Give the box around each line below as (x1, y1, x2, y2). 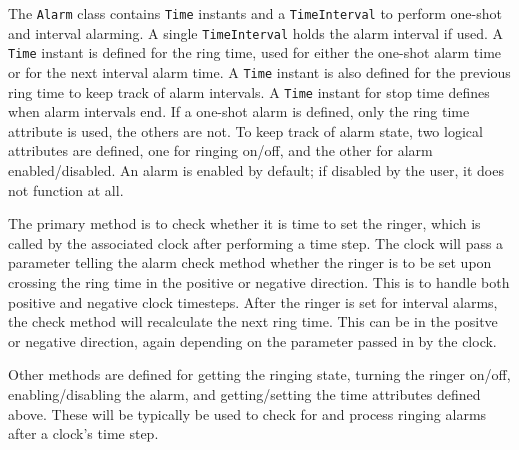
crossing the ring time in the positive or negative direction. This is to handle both (8, 272, 510, 293)
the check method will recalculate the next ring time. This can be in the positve (8, 311, 498, 332)
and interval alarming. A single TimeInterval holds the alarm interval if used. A (8, 22, 504, 43)
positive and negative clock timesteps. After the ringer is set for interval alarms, (8, 291, 498, 312)
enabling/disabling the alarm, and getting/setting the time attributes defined (8, 384, 481, 404)
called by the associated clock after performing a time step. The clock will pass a (8, 232, 504, 253)
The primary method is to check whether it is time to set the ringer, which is (8, 213, 481, 234)
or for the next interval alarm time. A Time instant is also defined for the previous (8, 61, 511, 82)
